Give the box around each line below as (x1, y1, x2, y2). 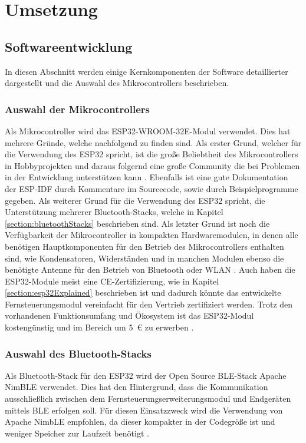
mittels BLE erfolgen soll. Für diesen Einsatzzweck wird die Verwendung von (5, 404, 283, 416)
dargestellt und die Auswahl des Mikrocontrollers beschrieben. (5, 77, 229, 89)
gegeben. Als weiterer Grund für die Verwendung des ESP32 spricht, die (5, 194, 265, 206)
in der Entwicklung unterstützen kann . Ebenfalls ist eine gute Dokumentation (5, 171, 288, 183)
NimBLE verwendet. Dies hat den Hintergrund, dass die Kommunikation (5, 381, 268, 393)
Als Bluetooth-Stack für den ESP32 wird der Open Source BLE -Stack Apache (5, 369, 287, 381)
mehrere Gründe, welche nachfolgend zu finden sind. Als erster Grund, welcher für (5, 136, 302, 148)
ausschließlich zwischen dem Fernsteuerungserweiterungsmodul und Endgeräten (5, 392, 291, 405)
